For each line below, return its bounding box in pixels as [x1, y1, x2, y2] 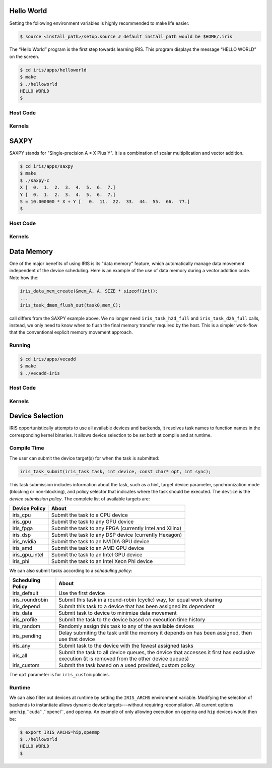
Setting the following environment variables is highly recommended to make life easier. [9, 20, 190, 26]
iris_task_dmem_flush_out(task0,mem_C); [20, 302, 121, 308]
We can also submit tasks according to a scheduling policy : [9, 567, 132, 573]
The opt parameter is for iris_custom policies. [9, 672, 110, 678]
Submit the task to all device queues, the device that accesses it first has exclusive [58, 649, 255, 656]
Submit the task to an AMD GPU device [51, 544, 145, 551]
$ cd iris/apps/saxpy [20, 164, 74, 169]
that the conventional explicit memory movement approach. [9, 329, 133, 335]
